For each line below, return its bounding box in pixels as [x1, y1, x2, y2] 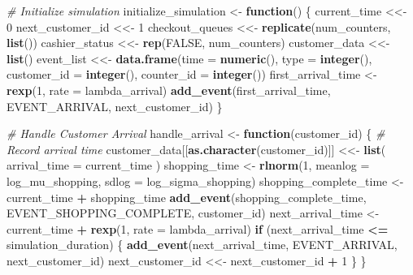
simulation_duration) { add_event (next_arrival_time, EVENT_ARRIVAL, [7, 236, 398, 253]
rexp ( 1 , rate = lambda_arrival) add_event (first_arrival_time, [7, 81, 331, 98]
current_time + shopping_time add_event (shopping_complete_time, [7, 188, 367, 205]
